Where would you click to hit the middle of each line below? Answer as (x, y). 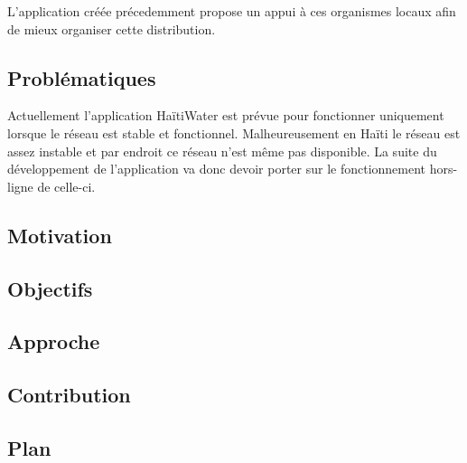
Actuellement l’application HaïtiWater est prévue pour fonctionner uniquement (226, 115)
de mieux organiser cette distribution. (112, 28)
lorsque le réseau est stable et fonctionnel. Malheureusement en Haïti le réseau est (234, 132)
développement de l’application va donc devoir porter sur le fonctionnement (217, 169)
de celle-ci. (66, 186)
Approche (54, 341)
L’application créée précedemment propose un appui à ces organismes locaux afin (232, 11)
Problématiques (82, 77)
